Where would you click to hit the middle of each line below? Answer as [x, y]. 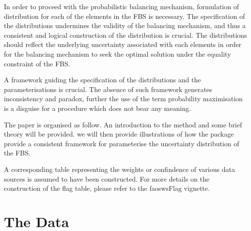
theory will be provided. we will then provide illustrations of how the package [119, 134]
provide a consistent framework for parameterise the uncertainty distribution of [122, 143]
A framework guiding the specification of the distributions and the [102, 80]
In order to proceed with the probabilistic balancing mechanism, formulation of [121, 6]
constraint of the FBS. [37, 63]
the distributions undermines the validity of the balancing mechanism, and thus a [125, 25]
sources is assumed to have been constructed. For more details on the [107, 178]
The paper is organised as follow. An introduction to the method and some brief [123, 124]
